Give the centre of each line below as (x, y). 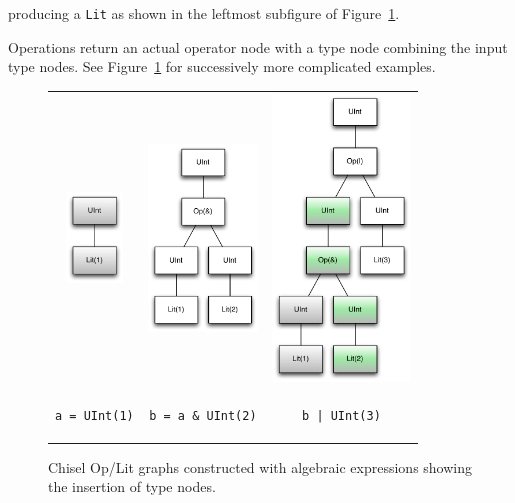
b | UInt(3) (341, 416)
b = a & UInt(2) (203, 416)
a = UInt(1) (94, 416)
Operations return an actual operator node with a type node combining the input (258, 46)
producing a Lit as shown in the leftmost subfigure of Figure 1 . (204, 13)
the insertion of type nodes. (132, 486)
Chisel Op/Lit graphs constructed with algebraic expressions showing (260, 466)
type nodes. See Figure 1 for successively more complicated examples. (222, 66)
